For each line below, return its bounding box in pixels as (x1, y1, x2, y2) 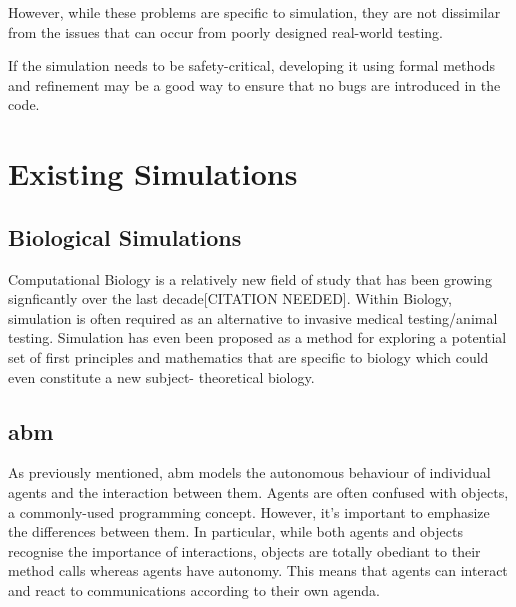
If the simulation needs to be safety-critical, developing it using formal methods (8, 55, 495, 76)
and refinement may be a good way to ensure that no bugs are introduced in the (8, 74, 501, 95)
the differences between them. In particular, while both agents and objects (8, 521, 463, 542)
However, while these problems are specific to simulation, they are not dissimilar (8, 2, 501, 22)
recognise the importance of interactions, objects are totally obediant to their (8, 540, 481, 561)
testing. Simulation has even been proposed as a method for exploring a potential (8, 327, 507, 348)
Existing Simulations (8, 153, 298, 194)
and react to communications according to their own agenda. (8, 579, 380, 600)
